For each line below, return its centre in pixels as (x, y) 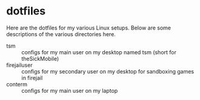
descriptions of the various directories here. (61, 34)
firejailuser (19, 65)
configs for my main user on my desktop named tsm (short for (99, 52)
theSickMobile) (40, 58)
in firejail (32, 78)
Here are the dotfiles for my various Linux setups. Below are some (89, 28)
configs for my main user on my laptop (70, 90)
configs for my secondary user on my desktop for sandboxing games (108, 71)
